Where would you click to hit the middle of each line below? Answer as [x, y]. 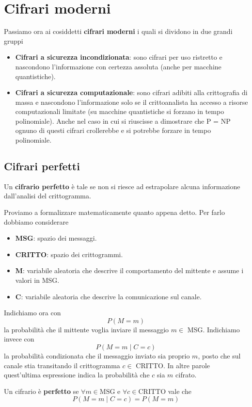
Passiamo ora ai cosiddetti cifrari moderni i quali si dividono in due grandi [118, 31]
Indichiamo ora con [32, 313]
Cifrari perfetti [42, 166]
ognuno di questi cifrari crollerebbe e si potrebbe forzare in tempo [113, 130]
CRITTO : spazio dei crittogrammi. [69, 254]
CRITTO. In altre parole [173, 365]
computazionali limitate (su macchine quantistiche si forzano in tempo [120, 111]
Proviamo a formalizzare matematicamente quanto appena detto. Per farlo [114, 212]
